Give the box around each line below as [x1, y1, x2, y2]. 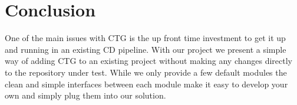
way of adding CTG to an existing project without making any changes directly [5, 55, 293, 67]
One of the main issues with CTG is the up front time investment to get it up [5, 32, 286, 44]
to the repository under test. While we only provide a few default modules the [5, 66, 287, 78]
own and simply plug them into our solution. [5, 89, 166, 101]
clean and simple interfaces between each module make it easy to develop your [5, 77, 288, 90]
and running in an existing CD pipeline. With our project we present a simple [5, 43, 286, 55]
